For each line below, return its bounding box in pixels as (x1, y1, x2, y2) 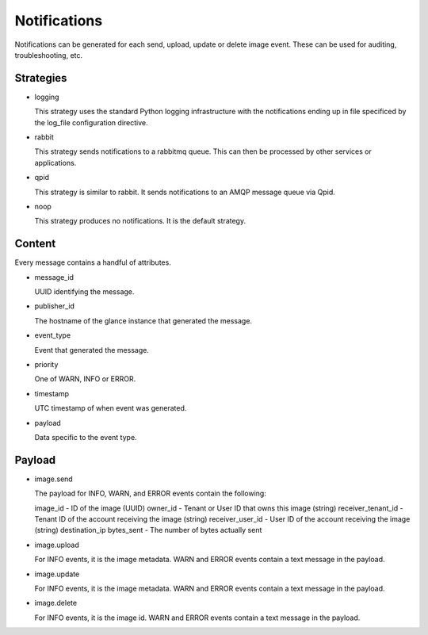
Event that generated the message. (34, 345, 150, 354)
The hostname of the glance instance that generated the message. (34, 316, 253, 325)
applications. (34, 158, 77, 167)
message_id (34, 272, 75, 281)
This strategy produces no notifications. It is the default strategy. (34, 216, 246, 226)
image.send (34, 474, 73, 484)
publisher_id (34, 301, 75, 311)
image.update (34, 569, 80, 579)
